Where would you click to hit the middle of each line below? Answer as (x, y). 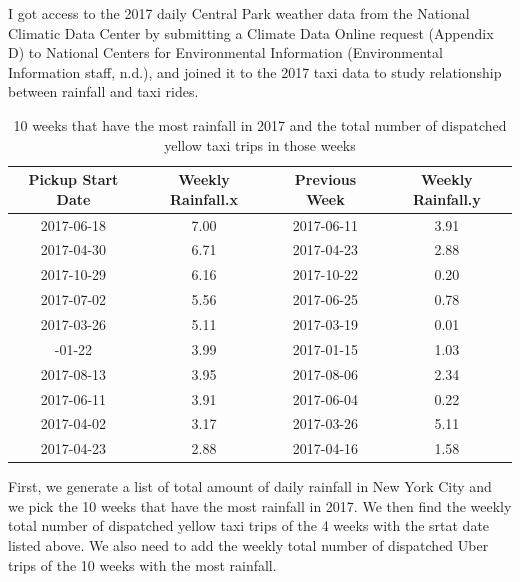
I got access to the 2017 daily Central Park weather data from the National (239, 13)
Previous (325, 179)
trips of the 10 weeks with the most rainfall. (142, 564)
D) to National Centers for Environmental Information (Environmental (225, 52)
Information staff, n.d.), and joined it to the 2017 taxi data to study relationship (255, 71)
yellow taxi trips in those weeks (260, 144)
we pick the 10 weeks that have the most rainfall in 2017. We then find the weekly (260, 505)
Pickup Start (73, 179)
